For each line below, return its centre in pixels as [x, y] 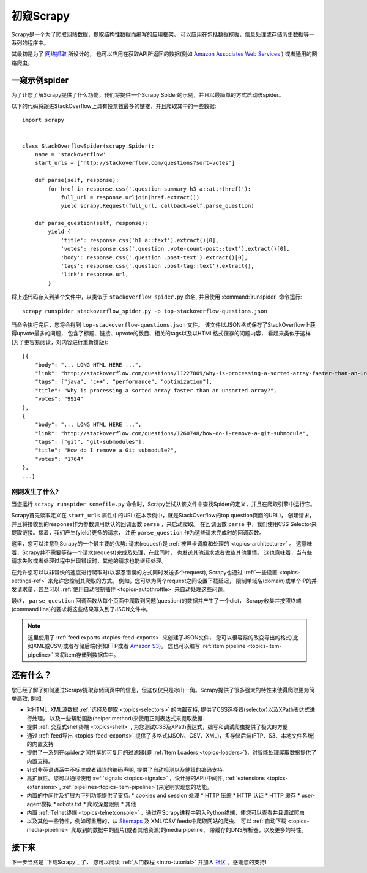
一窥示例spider [40, 80]
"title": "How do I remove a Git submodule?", [106, 450]
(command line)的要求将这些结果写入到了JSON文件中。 [81, 609]
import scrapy [43, 120]
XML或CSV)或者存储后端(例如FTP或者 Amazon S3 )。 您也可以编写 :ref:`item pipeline [139, 646]
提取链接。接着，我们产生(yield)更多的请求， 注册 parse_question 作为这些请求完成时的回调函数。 [138, 532]
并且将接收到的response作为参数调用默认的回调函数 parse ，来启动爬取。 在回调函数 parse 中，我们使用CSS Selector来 [164, 524]
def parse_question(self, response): [91, 223]
